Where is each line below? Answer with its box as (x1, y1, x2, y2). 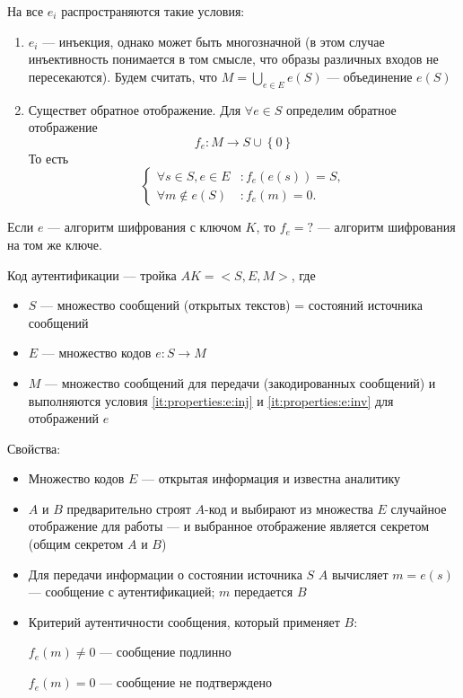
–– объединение (327, 66, 413, 85)
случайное (390, 499, 447, 517)
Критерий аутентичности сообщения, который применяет (28, 612, 340, 631)
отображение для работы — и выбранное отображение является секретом (28, 517, 430, 535)
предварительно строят (66, 499, 191, 517)
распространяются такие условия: (61, 2, 245, 20)
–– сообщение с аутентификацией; (28, 582, 215, 601)
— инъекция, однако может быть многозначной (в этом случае (42, 31, 385, 50)
